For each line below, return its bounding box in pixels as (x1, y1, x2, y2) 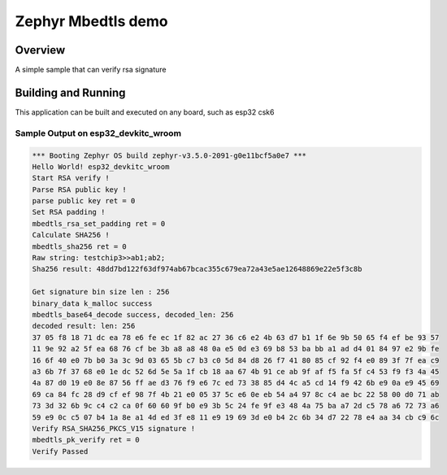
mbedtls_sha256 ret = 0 (32, 242, 128, 251)
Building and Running (15, 85, 126, 99)
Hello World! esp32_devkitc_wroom (32, 162, 170, 171)
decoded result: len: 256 (32, 321, 136, 331)
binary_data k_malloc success (32, 299, 153, 308)
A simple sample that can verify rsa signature (15, 65, 167, 75)
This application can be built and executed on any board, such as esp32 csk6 (15, 107, 275, 117)
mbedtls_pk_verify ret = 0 (32, 435, 140, 445)
